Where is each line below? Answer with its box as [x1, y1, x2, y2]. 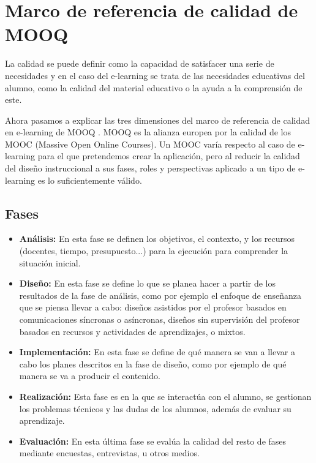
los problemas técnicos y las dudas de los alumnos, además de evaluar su [19, 402, 292, 415]
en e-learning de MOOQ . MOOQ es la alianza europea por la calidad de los [5, 126, 291, 138]
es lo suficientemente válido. [37, 173, 142, 186]
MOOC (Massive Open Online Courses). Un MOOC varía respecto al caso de [5, 137, 295, 150]
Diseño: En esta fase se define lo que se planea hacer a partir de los [19, 277, 276, 290]
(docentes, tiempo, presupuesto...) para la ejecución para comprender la [19, 244, 288, 257]
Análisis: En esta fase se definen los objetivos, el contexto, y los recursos [19, 232, 295, 245]
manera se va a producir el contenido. [19, 369, 160, 382]
